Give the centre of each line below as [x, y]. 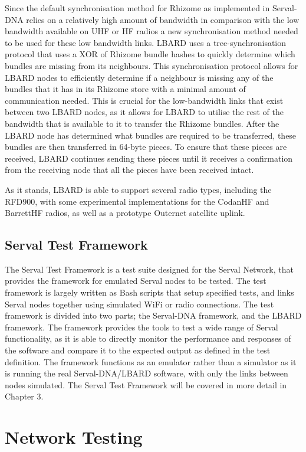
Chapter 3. [24, 396]
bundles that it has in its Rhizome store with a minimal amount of [125, 89]
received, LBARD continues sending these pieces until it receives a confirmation [149, 158]
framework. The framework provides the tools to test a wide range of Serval [142, 327]
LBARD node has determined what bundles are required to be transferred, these [151, 135]
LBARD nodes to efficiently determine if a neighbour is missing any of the [139, 77]
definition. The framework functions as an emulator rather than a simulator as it [151, 361]
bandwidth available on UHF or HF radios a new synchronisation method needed [152, 31]
